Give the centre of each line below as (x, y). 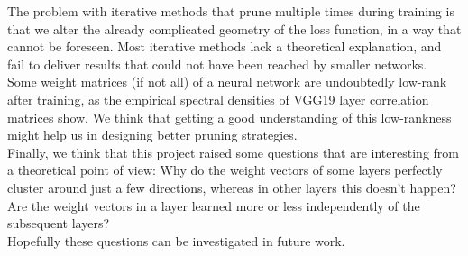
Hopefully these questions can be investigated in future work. (176, 240)
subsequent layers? (59, 223)
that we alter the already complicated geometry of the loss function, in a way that (234, 28)
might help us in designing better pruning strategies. (152, 135)
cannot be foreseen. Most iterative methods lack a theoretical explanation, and (225, 46)
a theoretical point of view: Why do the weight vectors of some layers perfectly (225, 170)
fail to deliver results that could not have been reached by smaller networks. (217, 64)
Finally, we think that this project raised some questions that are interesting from (233, 152)
